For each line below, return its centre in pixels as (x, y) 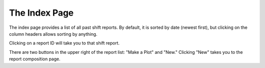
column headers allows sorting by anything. (53, 34)
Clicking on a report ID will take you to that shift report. (64, 43)
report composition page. (35, 59)
